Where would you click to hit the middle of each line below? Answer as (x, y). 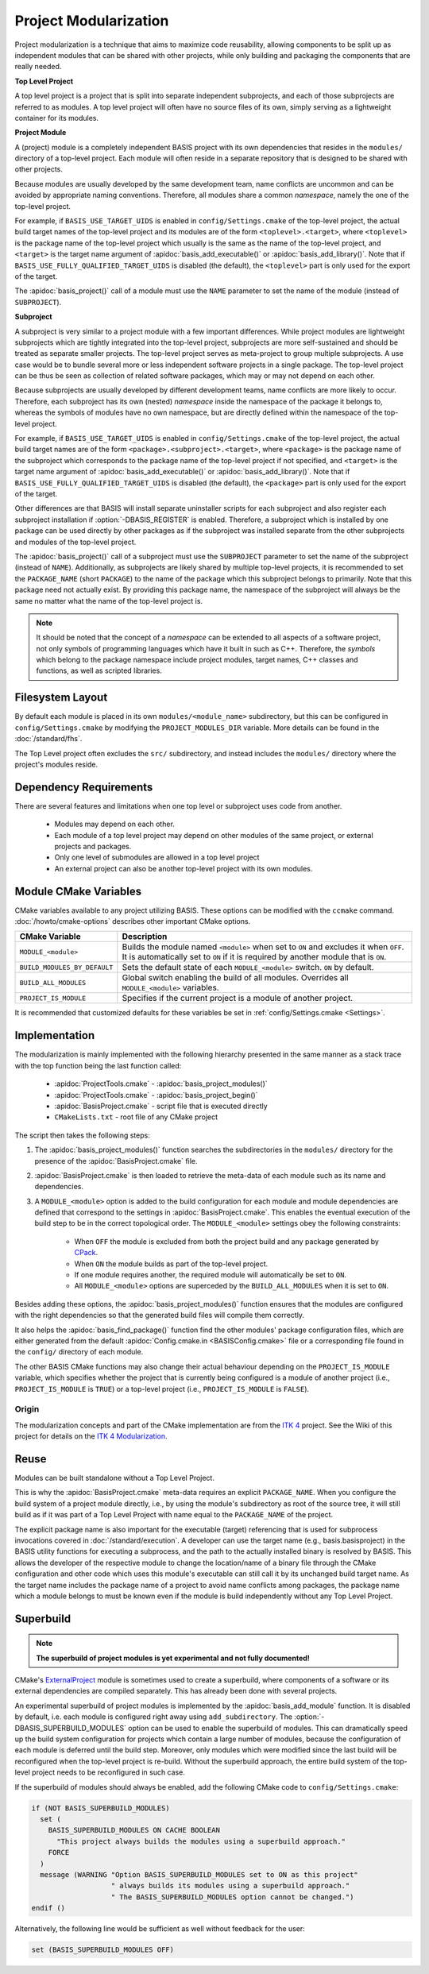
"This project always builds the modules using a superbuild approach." (201, 1841)
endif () (48, 1908)
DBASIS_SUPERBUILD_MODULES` (71, 1728)
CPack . (86, 1253)
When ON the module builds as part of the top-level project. (171, 1264)
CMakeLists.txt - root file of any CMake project (136, 1117)
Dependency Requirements (84, 787)
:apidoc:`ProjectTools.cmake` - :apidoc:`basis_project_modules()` (161, 1084)
